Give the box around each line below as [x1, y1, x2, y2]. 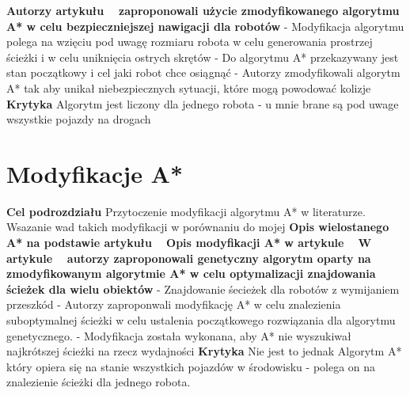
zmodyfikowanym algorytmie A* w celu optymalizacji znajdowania [6, 265, 376, 282]
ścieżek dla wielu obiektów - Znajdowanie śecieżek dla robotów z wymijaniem [6, 280, 400, 297]
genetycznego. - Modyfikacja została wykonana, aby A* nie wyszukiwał [6, 327, 351, 344]
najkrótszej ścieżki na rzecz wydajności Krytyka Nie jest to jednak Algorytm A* [6, 343, 402, 359]
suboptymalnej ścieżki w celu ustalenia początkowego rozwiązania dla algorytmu [6, 312, 396, 329]
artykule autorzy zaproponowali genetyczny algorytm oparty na [6, 249, 371, 266]
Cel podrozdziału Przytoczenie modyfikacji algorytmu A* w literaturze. [6, 203, 366, 219]
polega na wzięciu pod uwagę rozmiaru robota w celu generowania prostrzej [6, 33, 373, 50]
